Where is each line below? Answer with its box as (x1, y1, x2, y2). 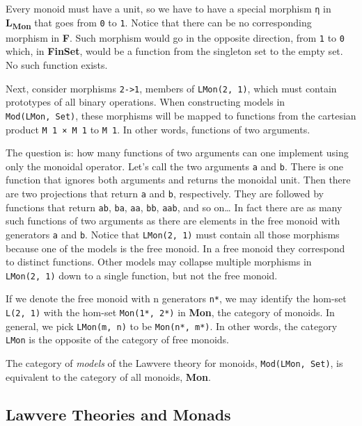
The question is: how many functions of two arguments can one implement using (6, 145, 349, 160)
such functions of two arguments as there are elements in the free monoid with (6, 213, 340, 228)
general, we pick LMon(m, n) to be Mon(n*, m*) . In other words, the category (6, 318, 338, 333)
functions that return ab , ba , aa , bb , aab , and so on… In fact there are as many (6, 199, 343, 214)
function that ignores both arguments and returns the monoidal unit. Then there (6, 172, 351, 187)
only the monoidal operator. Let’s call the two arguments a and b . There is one (6, 158, 344, 173)
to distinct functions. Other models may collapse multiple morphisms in (6, 254, 312, 269)
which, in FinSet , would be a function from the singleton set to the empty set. (6, 44, 343, 58)
